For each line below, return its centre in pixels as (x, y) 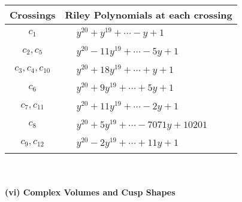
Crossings (33, 15)
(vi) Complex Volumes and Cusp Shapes (90, 192)
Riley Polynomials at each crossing (149, 15)
